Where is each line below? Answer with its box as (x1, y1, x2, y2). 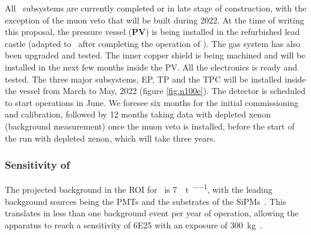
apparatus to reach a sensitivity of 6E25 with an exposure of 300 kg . (5, 218, 263, 231)
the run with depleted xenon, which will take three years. (5, 131, 216, 144)
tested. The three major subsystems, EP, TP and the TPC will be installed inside (5, 72, 306, 85)
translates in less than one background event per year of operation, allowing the (5, 207, 299, 219)
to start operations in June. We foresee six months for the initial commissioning (5, 96, 299, 108)
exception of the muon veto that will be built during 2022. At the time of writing (5, 13, 304, 26)
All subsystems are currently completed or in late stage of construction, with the (5, 2, 307, 14)
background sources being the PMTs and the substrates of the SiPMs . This (5, 195, 286, 207)
